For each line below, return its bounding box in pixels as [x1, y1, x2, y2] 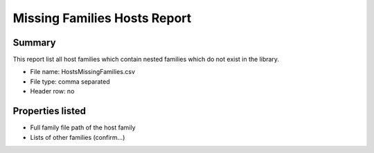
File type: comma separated [30, 77, 110, 86]
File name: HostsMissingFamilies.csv [30, 68, 135, 76]
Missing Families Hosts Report [12, 10, 192, 26]
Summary [12, 37, 56, 48]
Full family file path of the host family [30, 123, 136, 132]
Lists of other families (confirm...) [30, 133, 125, 141]
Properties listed [12, 105, 87, 117]
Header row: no [30, 87, 75, 96]
